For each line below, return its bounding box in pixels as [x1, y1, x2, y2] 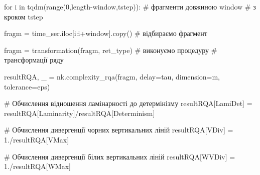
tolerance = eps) [4, 81, 50, 91]
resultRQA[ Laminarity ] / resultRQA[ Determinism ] [4, 107, 155, 118]
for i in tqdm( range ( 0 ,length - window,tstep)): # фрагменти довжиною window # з [4, 1, 256, 11]
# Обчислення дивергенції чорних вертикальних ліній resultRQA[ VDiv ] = [4, 124, 233, 135]
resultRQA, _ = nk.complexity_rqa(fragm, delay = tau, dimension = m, [4, 71, 220, 81]
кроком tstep [4, 11, 43, 21]
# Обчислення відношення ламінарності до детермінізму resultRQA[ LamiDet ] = [4, 98, 252, 108]
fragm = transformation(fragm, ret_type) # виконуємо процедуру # [4, 44, 217, 55]
